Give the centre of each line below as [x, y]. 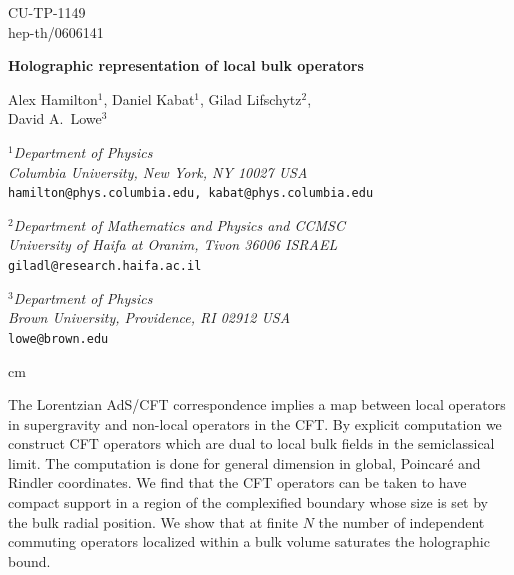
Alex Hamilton [53, 98]
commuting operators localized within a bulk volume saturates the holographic [249, 541]
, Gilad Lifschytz [251, 98]
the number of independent [401, 521]
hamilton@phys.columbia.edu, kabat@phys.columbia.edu [191, 193]
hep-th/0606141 [56, 31]
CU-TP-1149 [47, 12]
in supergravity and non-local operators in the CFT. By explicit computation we [255, 423]
